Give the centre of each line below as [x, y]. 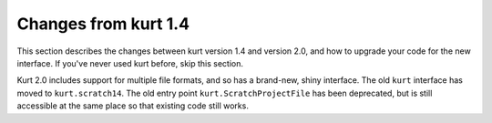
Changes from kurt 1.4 [103, 24]
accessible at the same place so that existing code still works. [133, 106]
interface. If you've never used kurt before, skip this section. [130, 63]
